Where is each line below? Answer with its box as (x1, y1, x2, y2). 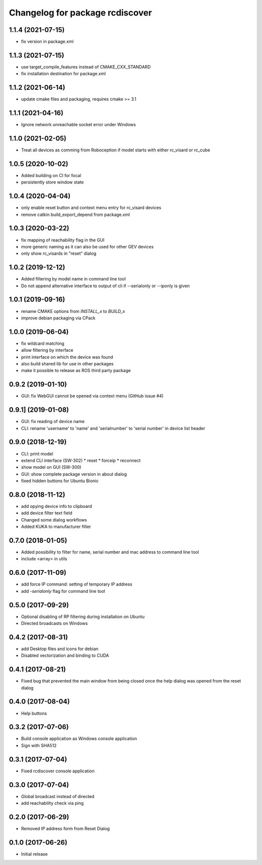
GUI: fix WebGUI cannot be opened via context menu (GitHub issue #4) (21, 393, 164, 399)
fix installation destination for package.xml (21, 71, 106, 77)
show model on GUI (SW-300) (21, 464, 82, 470)
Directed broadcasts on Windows (21, 620, 88, 626)
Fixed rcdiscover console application (21, 768, 95, 774)
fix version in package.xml (21, 39, 74, 45)
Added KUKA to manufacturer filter (21, 524, 91, 530)
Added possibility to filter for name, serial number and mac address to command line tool (21, 549, 199, 555)
